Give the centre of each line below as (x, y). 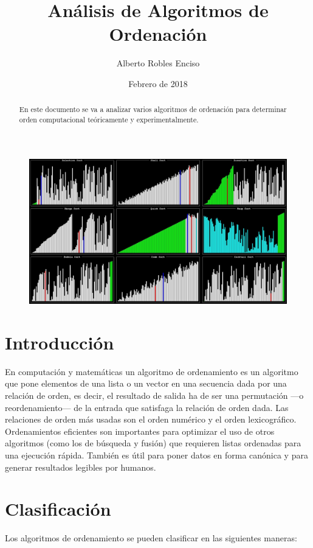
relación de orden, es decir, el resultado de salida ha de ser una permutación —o (154, 395)
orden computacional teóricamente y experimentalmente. (109, 119)
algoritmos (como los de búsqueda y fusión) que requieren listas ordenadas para (153, 443)
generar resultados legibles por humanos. (81, 467)
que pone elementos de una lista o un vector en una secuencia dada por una (146, 383)
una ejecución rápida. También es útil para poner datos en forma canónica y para (156, 455)
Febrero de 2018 (158, 83)
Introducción (60, 342)
